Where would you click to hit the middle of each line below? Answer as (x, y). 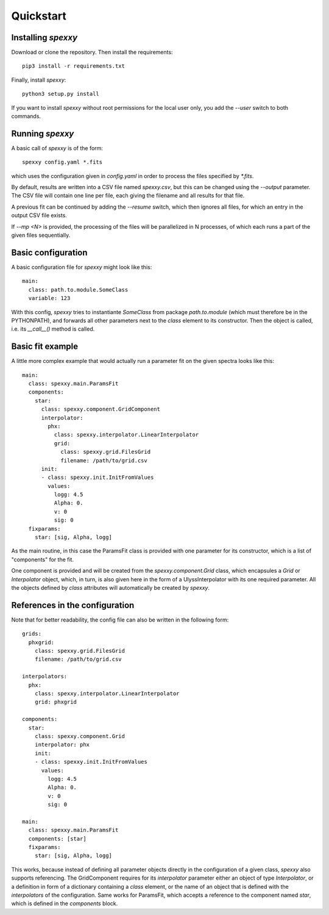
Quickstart (39, 16)
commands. (26, 117)
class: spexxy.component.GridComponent (101, 409)
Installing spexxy (44, 38)
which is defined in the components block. (65, 903)
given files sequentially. (41, 235)
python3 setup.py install (61, 94)
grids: (32, 634)
